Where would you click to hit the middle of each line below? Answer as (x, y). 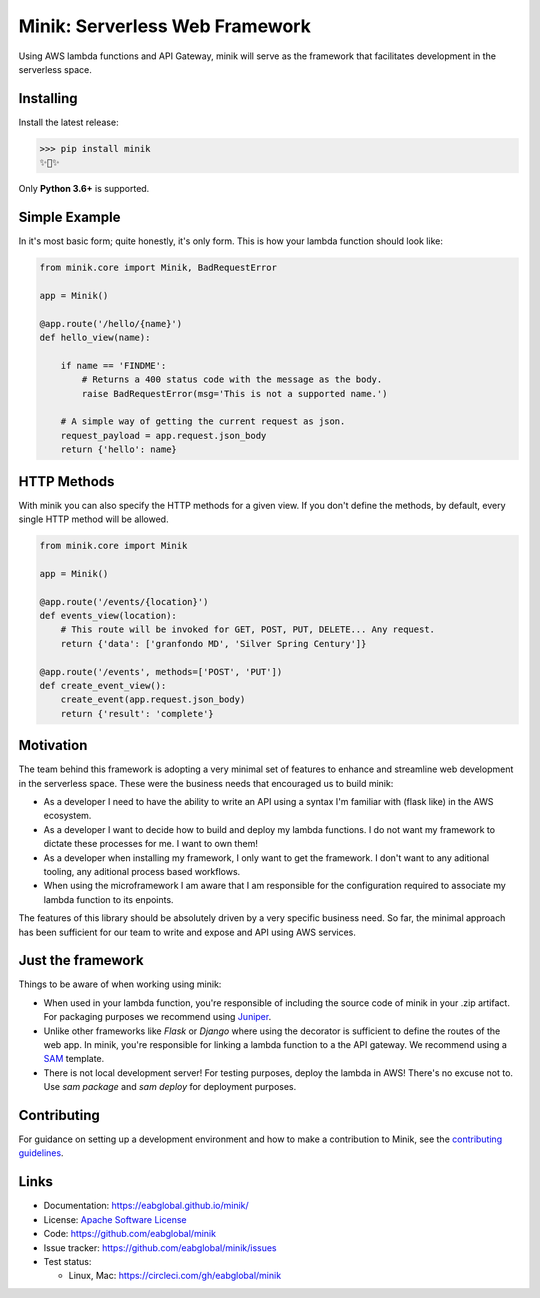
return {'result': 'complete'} (137, 713)
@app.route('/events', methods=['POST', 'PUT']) (161, 671)
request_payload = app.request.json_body (163, 435)
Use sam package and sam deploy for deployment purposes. (170, 1087)
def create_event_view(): (103, 685)
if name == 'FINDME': (113, 365)
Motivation (53, 745)
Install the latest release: (68, 122)
